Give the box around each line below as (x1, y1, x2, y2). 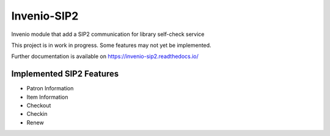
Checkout (26, 102, 51, 109)
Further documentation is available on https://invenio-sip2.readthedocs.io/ (11, 52, 199, 60)
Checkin (26, 110, 48, 118)
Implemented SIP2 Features (11, 69, 119, 79)
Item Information (26, 93, 68, 101)
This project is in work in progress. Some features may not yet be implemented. (11, 41, 211, 49)
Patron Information (26, 85, 74, 92)
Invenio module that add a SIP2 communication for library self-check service (11, 30, 205, 38)
